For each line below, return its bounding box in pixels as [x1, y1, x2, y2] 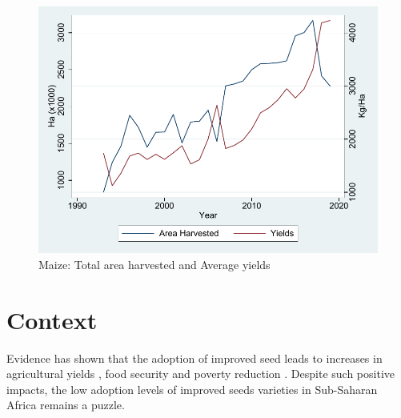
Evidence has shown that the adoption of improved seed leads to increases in [6, 349, 383, 366]
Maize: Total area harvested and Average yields [38, 255, 271, 272]
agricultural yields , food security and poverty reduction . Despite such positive [6, 365, 395, 382]
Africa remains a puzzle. [6, 396, 125, 413]
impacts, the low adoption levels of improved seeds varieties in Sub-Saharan [6, 380, 378, 397]
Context [6, 303, 98, 336]
